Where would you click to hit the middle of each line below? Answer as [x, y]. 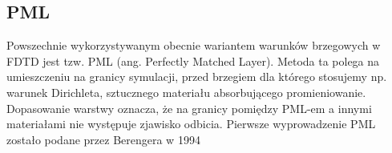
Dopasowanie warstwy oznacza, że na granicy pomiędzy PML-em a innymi [189, 108]
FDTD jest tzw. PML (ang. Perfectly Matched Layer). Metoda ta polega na [193, 60]
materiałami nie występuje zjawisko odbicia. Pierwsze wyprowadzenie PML [191, 124]
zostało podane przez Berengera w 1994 [103, 139]
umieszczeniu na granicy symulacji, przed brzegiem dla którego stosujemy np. [197, 76]
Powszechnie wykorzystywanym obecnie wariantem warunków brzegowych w [194, 45]
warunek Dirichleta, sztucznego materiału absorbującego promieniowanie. [186, 92]
